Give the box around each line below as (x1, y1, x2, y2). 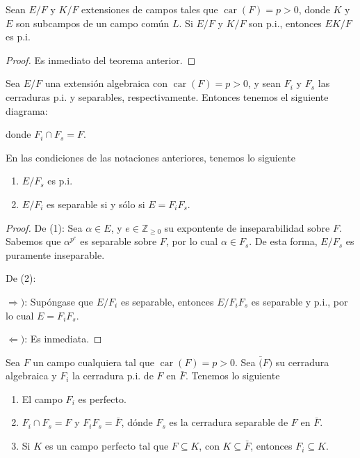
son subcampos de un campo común (16, 15, 170, 30)
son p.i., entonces (249, 15, 322, 30)
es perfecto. (78, 391, 126, 406)
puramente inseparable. (6, 247, 105, 262)
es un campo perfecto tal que (44, 439, 169, 453)
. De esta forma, (249, 234, 318, 248)
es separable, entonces (120, 294, 214, 308)
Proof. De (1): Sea (6, 220, 83, 235)
